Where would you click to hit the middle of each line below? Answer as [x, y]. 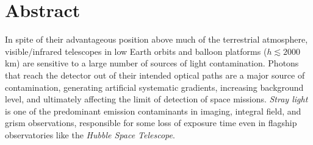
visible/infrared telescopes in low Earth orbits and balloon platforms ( [136, 51]
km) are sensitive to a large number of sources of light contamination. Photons [152, 63]
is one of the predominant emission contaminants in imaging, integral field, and [153, 111]
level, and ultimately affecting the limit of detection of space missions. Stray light [156, 99]
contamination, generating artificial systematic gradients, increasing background [154, 87]
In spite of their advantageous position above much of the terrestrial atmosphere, [156, 39]
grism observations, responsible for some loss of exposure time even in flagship [151, 123]
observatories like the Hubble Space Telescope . [90, 134]
